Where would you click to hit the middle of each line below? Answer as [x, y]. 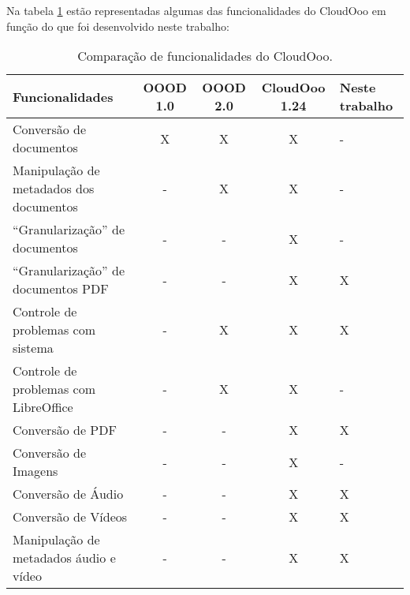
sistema [33, 348]
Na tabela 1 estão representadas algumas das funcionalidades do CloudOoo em [196, 10]
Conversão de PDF [65, 430]
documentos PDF [61, 289]
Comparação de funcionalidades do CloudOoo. [205, 56]
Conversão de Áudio [68, 494]
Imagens [35, 471]
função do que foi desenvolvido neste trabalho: [118, 26]
